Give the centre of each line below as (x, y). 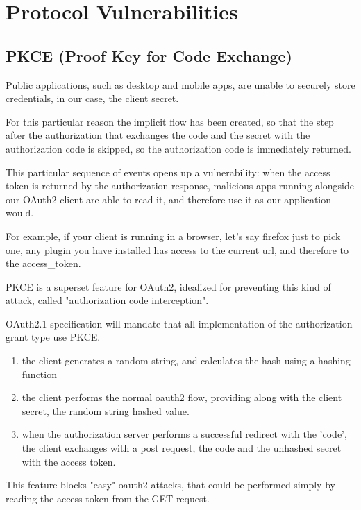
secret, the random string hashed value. (106, 410)
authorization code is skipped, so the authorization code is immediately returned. (178, 148)
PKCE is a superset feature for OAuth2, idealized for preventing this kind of (168, 286)
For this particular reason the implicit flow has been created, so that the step (170, 121)
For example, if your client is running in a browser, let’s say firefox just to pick (173, 236)
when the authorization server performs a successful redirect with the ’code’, (184, 434)
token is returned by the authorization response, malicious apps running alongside (180, 186)
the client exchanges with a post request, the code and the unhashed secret (182, 448)
